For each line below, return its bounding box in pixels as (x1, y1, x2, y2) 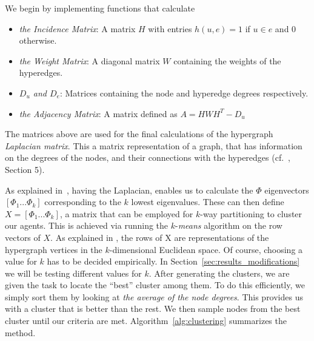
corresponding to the (44, 195, 121, 208)
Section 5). (5, 163, 45, 175)
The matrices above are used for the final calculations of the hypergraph (5, 127, 273, 140)
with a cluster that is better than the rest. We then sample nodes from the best (5, 302, 301, 315)
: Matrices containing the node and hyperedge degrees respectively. (59, 86, 309, 99)
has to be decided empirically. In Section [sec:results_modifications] (47, 255, 300, 268)
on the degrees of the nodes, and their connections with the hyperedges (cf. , (5, 151, 290, 164)
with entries (148, 22, 192, 35)
